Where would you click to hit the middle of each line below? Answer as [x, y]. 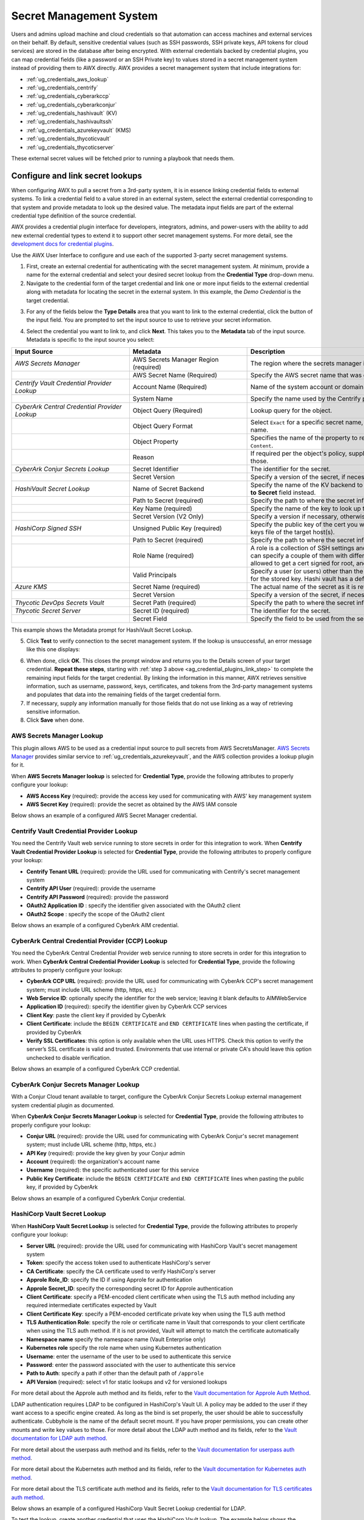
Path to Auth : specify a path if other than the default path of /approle [115, 1373]
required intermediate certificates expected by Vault [92, 1305]
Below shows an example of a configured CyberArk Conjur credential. [99, 1198]
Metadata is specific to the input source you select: [90, 340]
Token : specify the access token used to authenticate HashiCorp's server [118, 1263]
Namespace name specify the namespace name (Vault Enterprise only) [116, 1339]
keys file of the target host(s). [292, 532]
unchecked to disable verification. [69, 1057]
